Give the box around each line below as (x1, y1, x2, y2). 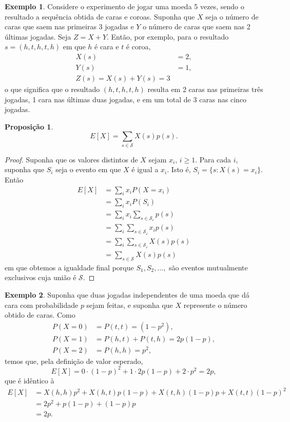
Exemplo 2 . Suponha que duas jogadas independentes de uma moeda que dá (5, 289, 249, 300)
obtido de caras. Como (5, 309, 75, 320)
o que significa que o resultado (5, 84, 100, 95)
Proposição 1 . (5, 121, 53, 132)
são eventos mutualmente (169, 262, 248, 272)
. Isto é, (167, 164, 191, 175)
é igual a (131, 164, 159, 175)
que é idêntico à (5, 375, 54, 386)
